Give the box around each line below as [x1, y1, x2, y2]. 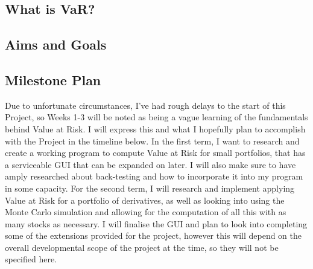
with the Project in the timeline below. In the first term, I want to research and [5, 134, 300, 147]
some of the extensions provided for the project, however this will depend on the [5, 229, 302, 242]
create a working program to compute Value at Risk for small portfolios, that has [5, 146, 306, 159]
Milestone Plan [5, 70, 101, 89]
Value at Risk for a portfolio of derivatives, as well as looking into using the [5, 193, 285, 206]
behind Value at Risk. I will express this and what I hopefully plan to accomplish [5, 122, 306, 135]
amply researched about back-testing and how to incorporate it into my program [5, 170, 303, 183]
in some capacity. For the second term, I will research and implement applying [5, 181, 295, 194]
